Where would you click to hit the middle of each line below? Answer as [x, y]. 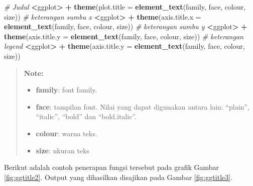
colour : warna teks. [67, 133]
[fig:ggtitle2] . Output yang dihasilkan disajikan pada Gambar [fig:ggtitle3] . [118, 177]
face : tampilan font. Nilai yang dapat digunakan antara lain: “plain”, [143, 106]
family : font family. [67, 90]
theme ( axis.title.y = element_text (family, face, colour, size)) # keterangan [124, 36]
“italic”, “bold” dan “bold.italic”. [86, 116]
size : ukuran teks [62, 150]
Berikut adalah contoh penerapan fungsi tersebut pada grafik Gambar [112, 167]
